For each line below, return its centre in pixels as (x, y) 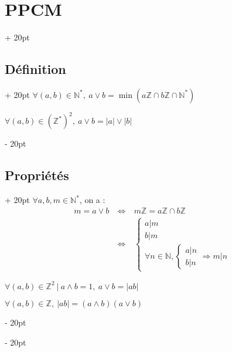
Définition (35, 69)
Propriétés (37, 175)
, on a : (92, 200)
